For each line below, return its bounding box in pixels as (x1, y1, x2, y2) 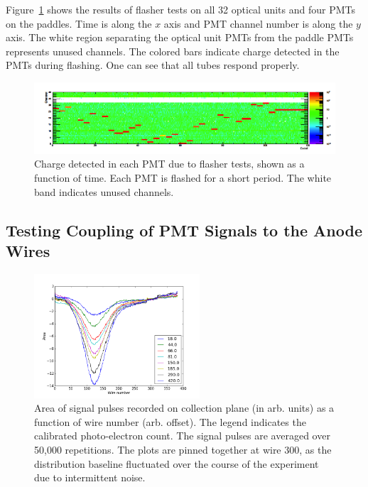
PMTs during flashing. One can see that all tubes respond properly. (6, 58, 300, 72)
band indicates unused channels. (34, 184, 174, 199)
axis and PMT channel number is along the (163, 16, 353, 31)
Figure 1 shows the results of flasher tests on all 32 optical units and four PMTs (6, 2, 356, 16)
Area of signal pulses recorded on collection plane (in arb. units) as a (34, 400, 335, 415)
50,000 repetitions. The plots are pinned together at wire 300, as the (34, 442, 332, 456)
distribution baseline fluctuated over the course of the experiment (34, 456, 319, 471)
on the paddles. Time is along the (6, 16, 152, 31)
